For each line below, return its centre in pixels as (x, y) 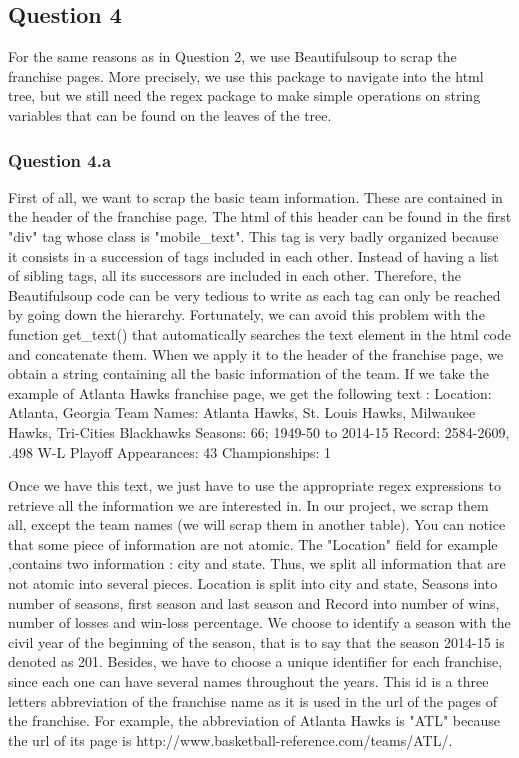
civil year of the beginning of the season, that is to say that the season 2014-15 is (256, 641)
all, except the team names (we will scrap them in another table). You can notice (257, 524)
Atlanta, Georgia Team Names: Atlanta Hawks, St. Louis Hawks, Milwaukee (242, 412)
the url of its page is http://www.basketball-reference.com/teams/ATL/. (230, 739)
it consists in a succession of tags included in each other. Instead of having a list (253, 255)
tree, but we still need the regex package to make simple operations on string (244, 95)
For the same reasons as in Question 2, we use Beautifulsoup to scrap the (232, 56)
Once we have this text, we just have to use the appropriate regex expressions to (254, 485)
